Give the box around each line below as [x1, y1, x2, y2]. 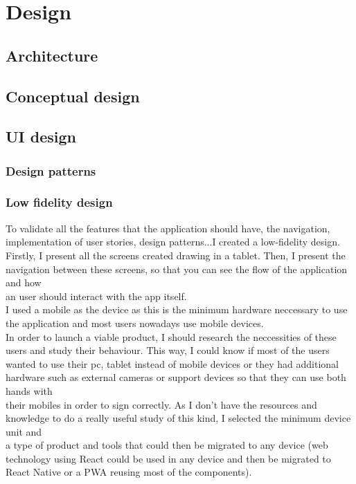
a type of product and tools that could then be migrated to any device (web [6, 438, 328, 452]
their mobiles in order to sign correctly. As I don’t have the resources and [6, 397, 317, 411]
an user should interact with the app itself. [6, 288, 187, 303]
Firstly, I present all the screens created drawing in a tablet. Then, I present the [6, 248, 346, 262]
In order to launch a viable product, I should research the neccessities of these [6, 329, 337, 344]
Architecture [6, 44, 98, 66]
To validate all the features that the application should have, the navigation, [6, 221, 330, 235]
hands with [6, 383, 53, 398]
